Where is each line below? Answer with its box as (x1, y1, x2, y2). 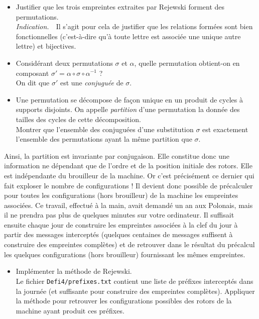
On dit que (16, 77, 50, 88)
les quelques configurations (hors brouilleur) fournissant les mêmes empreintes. (4, 249, 245, 259)
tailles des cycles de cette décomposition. (16, 114, 141, 124)
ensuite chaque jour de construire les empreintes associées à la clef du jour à (4, 219, 238, 230)
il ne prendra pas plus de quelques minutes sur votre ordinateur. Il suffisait (4, 209, 234, 220)
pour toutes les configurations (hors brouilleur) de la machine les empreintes (4, 190, 238, 200)
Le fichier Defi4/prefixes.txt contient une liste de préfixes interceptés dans (16, 275, 253, 286)
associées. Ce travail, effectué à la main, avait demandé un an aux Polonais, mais (4, 199, 253, 210)
